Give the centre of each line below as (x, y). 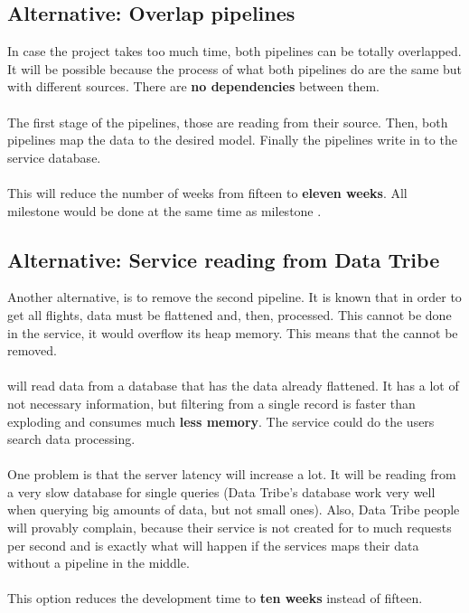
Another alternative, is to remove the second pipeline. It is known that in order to (234, 297)
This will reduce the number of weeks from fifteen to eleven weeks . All (207, 192)
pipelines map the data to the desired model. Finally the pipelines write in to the (232, 140)
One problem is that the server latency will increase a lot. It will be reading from (232, 474)
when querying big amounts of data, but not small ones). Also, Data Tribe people (234, 509)
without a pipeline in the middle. (98, 563)
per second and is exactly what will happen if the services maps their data (213, 545)
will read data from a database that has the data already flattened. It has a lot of (233, 386)
